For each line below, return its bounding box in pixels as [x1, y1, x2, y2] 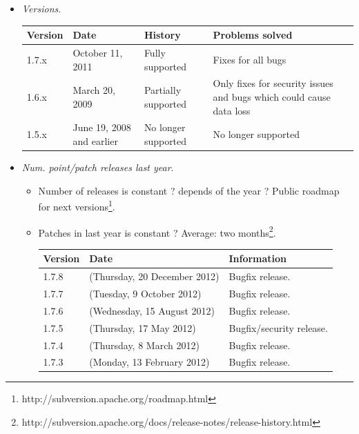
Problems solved [213, 28, 293, 42]
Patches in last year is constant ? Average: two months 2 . [38, 223, 276, 239]
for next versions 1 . [38, 197, 115, 213]
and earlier [72, 134, 118, 148]
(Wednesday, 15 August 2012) [89, 303, 215, 317]
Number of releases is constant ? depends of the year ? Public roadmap [38, 183, 340, 197]
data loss [213, 103, 251, 117]
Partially [144, 83, 182, 97]
